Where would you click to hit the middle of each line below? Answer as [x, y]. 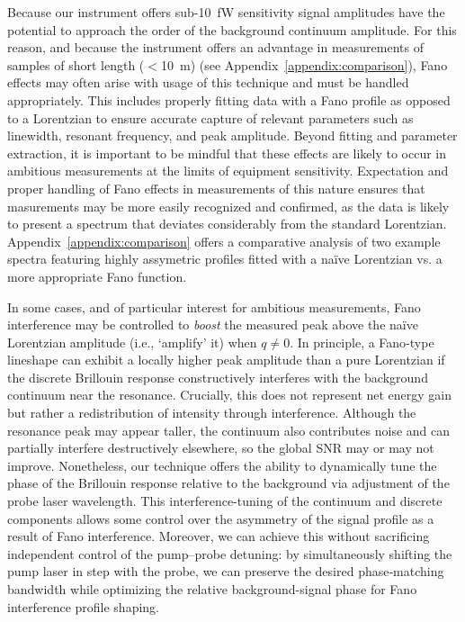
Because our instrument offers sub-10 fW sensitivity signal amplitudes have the [226, 12]
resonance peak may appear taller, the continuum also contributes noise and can [229, 430]
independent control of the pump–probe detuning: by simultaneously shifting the [230, 553]
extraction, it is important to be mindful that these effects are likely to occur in [227, 153]
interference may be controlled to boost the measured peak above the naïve [213, 325]
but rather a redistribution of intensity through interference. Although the [212, 413]
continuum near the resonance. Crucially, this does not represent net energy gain [230, 395]
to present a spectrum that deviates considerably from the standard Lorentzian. [227, 224]
